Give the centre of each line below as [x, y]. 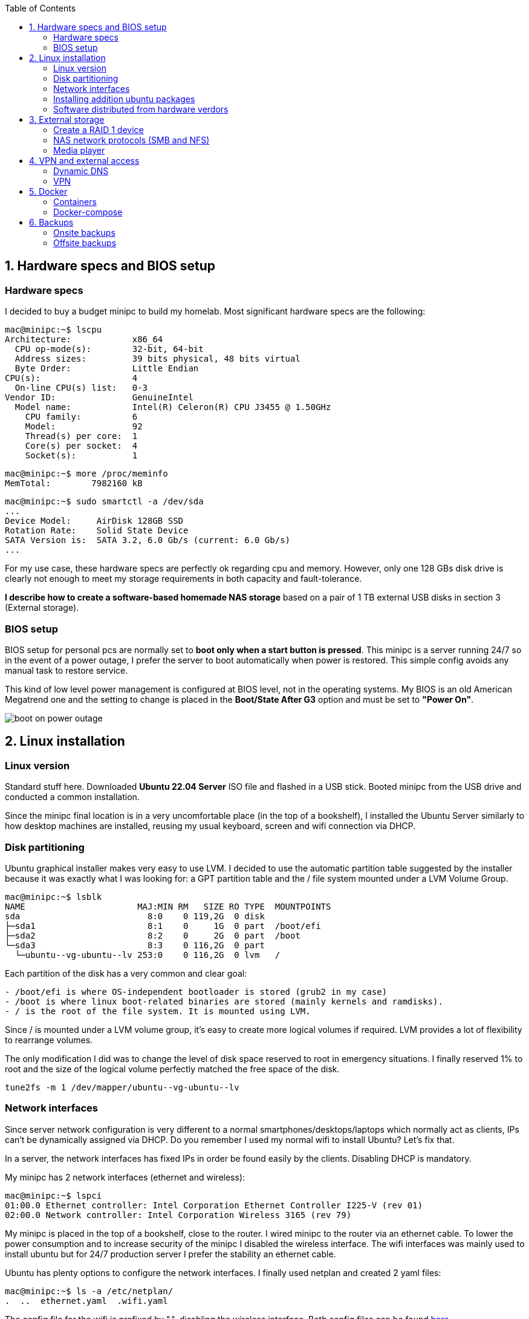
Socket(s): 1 [81, 456]
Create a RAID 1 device [99, 130]
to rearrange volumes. [49, 1040]
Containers [75, 202]
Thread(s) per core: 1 [81, 436]
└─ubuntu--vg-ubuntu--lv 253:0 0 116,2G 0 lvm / [148, 955]
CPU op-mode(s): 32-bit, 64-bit [109, 349]
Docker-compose [88, 212]
